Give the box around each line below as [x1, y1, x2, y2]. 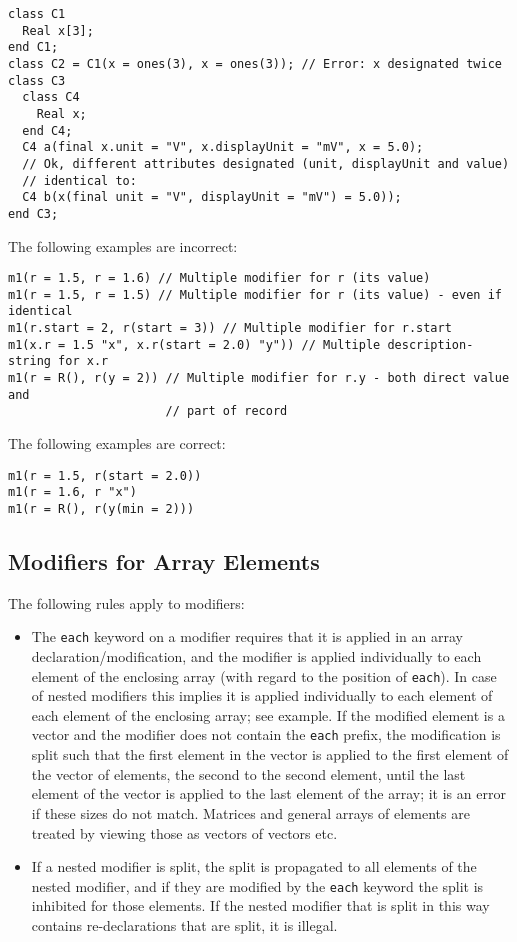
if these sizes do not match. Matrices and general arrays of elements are [31, 802, 470, 823]
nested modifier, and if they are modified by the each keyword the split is [31, 875, 484, 896]
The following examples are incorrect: [8, 235, 238, 256]
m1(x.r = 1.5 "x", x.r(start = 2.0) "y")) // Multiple [8, 337, 381, 352]
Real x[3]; [22, 23, 94, 38]
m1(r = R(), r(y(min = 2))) [8, 501, 195, 516]
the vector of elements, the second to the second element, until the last [31, 763, 466, 784]
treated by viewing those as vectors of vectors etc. [31, 822, 338, 843]
